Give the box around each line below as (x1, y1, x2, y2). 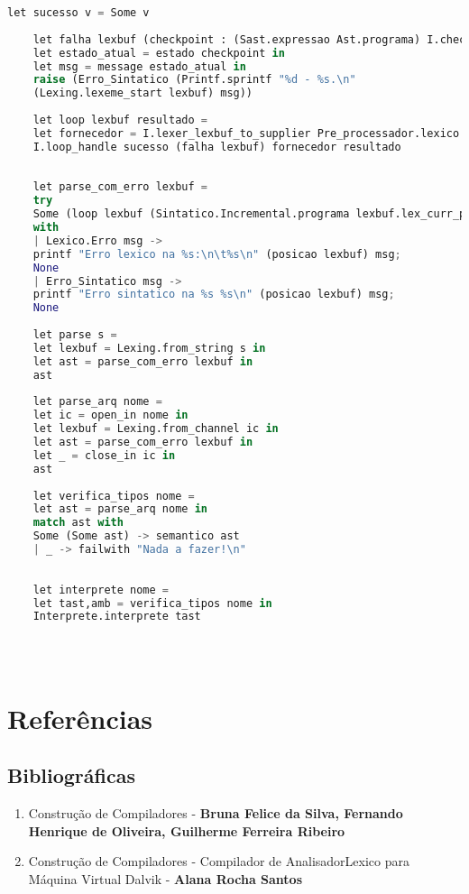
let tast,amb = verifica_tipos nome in (32, 596, 272, 610)
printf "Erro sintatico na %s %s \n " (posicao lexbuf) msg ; (32, 288, 395, 301)
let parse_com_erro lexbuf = (32, 180, 207, 194)
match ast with (32, 516, 124, 530)
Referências (7, 699, 153, 736)
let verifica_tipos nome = (32, 489, 195, 502)
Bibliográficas (7, 761, 135, 789)
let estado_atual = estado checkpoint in (32, 46, 285, 60)
